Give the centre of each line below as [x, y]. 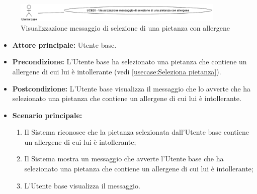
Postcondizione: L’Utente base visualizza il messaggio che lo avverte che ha [132, 88]
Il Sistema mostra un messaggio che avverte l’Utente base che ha [124, 159]
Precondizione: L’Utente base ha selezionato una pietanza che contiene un [130, 62]
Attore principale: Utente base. [64, 44]
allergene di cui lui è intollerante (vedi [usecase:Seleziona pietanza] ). [117, 71]
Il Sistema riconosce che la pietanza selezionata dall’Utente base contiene [137, 132]
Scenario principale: [47, 115]
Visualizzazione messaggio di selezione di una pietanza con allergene [125, 28]
